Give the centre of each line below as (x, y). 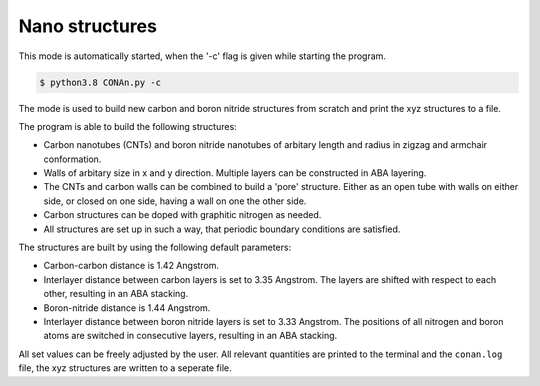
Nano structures (87, 26)
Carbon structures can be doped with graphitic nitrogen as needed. (182, 215)
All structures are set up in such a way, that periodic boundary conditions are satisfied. (222, 229)
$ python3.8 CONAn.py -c (100, 82)
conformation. (72, 159)
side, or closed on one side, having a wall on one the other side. (175, 201)
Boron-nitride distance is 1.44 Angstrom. (127, 307)
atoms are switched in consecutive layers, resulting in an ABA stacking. (190, 336)
